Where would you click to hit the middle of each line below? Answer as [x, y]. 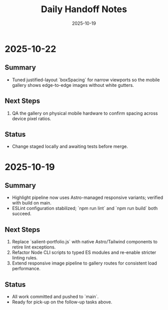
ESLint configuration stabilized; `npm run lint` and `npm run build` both [85, 209]
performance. [26, 269]
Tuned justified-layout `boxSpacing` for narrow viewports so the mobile [86, 80]
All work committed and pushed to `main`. [55, 297]
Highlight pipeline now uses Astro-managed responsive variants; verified [88, 197]
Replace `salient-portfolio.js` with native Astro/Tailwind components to [85, 242]
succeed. [22, 214]
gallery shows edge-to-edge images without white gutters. [73, 85]
